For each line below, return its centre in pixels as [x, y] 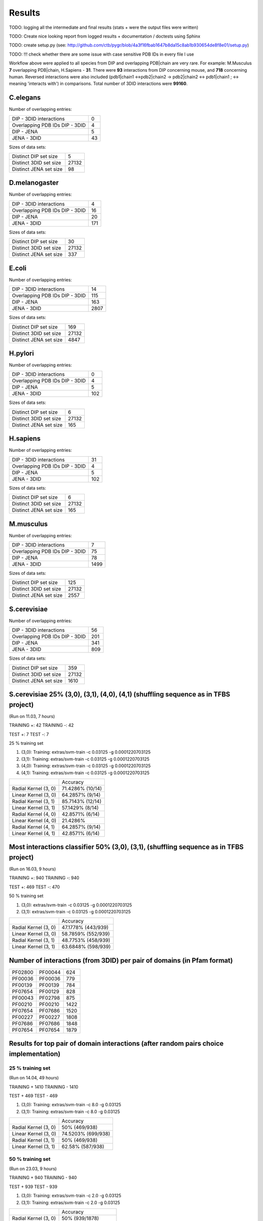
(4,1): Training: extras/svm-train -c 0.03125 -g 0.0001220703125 [85, 773]
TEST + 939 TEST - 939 [33, 1186]
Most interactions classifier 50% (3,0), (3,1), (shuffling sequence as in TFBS [126, 847]
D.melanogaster [34, 183]
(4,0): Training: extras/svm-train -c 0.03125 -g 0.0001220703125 [86, 766]
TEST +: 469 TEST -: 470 [35, 887]
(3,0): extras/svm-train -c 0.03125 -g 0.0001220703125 [77, 905]
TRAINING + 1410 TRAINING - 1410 [44, 1087]
